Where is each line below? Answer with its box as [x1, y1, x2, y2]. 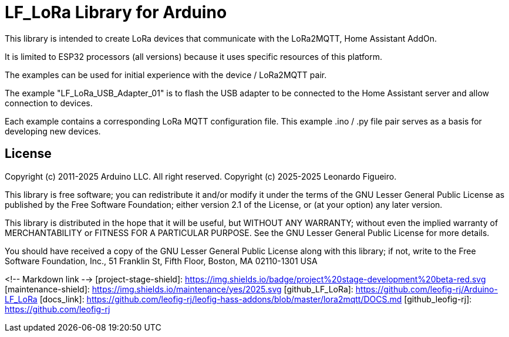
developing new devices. [5, 126, 101, 136]
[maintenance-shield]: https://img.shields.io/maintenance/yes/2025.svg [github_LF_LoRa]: [5, 284, 353, 294]
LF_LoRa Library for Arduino [5, 2, 227, 22]
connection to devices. [5, 97, 93, 108]
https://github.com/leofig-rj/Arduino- [355, 284, 498, 294]
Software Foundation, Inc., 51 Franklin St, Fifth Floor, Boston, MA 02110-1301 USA [5, 255, 318, 266]
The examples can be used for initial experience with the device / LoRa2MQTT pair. [5, 69, 327, 80]
